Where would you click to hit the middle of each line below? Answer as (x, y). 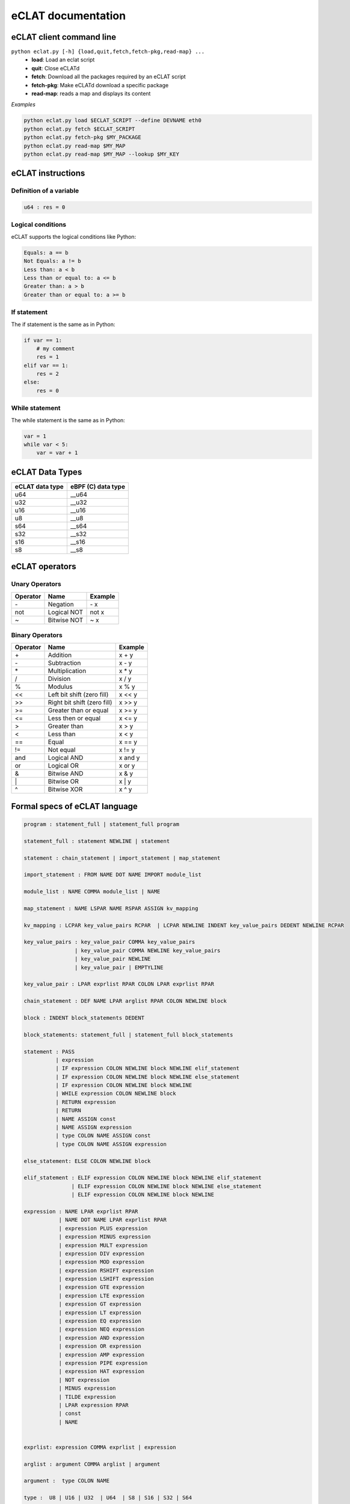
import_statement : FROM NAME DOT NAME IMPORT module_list (112, 875)
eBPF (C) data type (98, 486)
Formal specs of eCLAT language (75, 806)
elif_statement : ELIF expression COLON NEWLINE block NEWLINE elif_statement (143, 1178)
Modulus (60, 687)
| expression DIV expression (101, 1253)
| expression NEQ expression (101, 1329)
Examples (23, 105)
